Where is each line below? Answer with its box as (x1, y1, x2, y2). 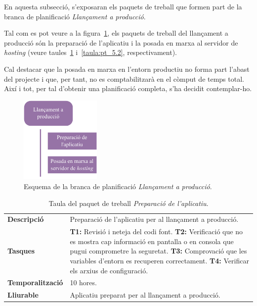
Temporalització (7, 277, 63, 288)
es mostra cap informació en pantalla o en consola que (70, 236, 234, 246)
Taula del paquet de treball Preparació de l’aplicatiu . (48, 198, 209, 208)
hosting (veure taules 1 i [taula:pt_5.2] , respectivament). (4, 47, 177, 57)
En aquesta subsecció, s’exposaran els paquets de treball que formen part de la (4, 1, 242, 11)
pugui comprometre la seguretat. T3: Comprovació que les (70, 246, 247, 256)
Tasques (7, 246, 35, 256)
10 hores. (70, 277, 97, 288)
